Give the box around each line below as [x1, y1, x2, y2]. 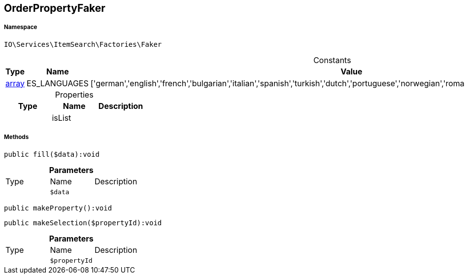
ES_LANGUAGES [27, 78, 89, 88]
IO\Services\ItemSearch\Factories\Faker [4, 40, 162, 48]
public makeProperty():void [4, 204, 112, 212]
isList [52, 112, 71, 123]
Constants [313, 55, 351, 65]
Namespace [4, 24, 37, 31]
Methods [4, 134, 29, 141]
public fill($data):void [4, 150, 100, 158]
